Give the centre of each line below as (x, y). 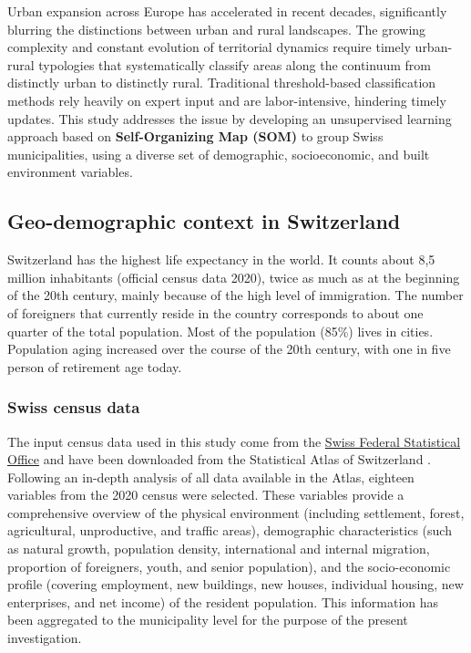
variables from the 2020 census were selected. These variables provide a (206, 495)
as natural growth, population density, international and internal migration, (219, 549)
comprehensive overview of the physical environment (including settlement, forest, (236, 512)
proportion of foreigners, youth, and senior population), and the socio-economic (229, 566)
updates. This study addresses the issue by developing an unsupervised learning (230, 118)
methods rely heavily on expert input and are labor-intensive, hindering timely (227, 100)
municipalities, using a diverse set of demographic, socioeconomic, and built (219, 154)
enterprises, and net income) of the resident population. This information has (223, 601)
